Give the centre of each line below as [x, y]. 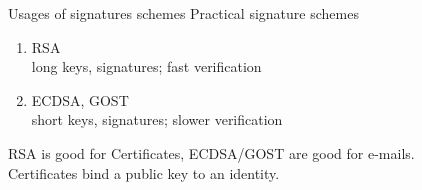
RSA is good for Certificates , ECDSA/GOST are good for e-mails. [211, 152]
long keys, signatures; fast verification [146, 66]
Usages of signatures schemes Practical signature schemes [183, 13]
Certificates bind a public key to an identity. [144, 172]
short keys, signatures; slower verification [157, 119]
